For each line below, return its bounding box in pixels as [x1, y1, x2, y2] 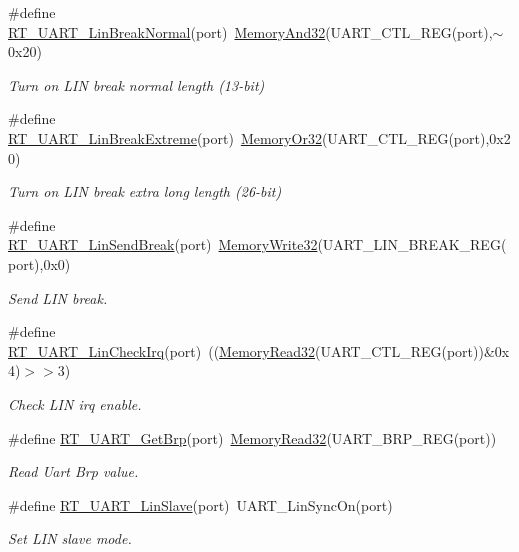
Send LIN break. [8, 287, 108, 308]
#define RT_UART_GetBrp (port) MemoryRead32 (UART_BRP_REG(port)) [8, 427, 497, 448]
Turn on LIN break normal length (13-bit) [8, 74, 265, 95]
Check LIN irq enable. [8, 393, 142, 414]
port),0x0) [8, 253, 71, 274]
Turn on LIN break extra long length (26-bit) [8, 181, 282, 202]
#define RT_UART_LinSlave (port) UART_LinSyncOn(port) [8, 494, 393, 515]
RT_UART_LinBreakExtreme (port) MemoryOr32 [8, 127, 322, 148]
